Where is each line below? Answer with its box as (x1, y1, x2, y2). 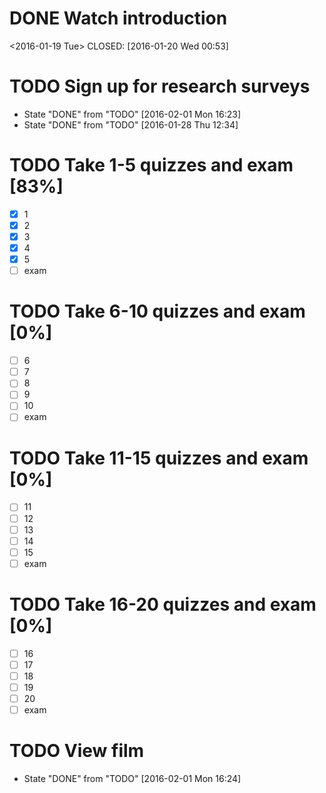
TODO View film (9, 740, 145, 762)
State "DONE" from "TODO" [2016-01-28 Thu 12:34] (23, 118, 239, 131)
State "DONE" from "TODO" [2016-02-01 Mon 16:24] (23, 773, 242, 785)
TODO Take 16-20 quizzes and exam (9, 593, 317, 616)
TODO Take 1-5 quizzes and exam (9, 154, 294, 177)
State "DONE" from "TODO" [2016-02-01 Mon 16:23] (23, 108, 242, 120)
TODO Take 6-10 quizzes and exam (9, 300, 306, 323)
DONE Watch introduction (9, 7, 228, 30)
